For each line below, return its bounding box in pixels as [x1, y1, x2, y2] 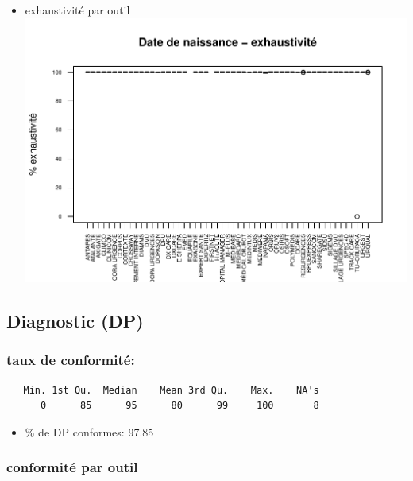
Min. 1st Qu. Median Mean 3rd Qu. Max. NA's [23, 384, 319, 396]
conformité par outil [6, 457, 138, 477]
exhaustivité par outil [25, 2, 130, 17]
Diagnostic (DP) [6, 308, 144, 333]
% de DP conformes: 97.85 [25, 423, 154, 440]
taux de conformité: [6, 350, 135, 370]
